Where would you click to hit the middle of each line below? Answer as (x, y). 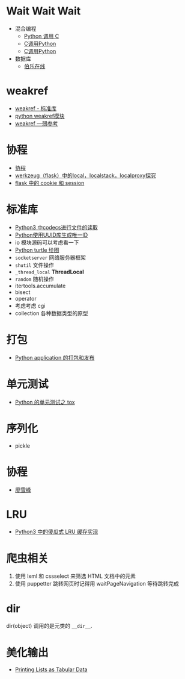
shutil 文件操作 (34, 265)
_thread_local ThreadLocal (49, 272)
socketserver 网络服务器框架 (50, 257)
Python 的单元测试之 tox (45, 402)
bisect (23, 292)
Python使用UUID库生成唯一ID (51, 235)
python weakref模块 (40, 116)
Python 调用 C (41, 36)
